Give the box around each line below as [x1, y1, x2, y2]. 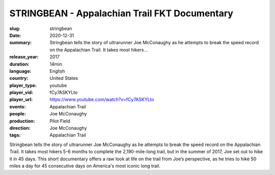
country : [9, 75, 29, 81]
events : [9, 103, 26, 109]
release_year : [9, 54, 39, 60]
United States [49, 75, 78, 81]
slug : [9, 25, 20, 32]
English [49, 68, 65, 74]
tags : [9, 132, 21, 138]
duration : [9, 61, 30, 67]
